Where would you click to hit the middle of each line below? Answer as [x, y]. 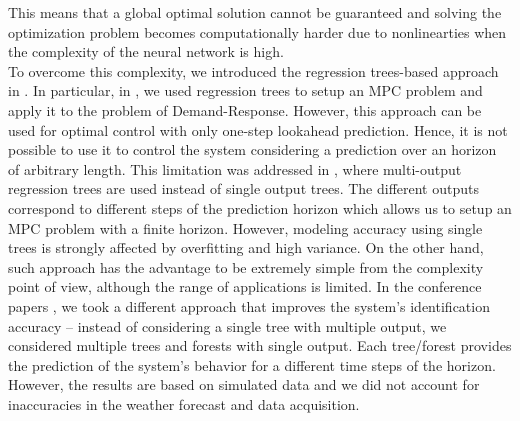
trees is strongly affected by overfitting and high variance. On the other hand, [246, 247]
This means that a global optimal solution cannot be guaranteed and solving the [255, 12]
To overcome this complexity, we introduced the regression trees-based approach [253, 70]
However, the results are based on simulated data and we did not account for [244, 384]
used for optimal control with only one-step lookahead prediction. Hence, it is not [258, 129]
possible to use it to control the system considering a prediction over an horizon [252, 149]
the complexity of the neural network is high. [146, 51]
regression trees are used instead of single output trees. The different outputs [243, 188]
